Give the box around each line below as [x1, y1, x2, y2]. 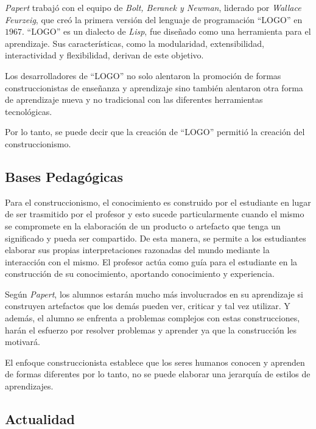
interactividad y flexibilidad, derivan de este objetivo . [5, 49, 204, 61]
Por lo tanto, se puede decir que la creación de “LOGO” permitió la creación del [5, 125, 305, 138]
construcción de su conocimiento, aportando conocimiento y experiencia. [5, 267, 275, 280]
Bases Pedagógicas [5, 167, 124, 186]
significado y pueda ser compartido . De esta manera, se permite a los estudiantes [5, 231, 306, 244]
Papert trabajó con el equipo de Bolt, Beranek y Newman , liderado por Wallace [5, 1, 301, 13]
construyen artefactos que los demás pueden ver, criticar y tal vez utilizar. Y [5, 299, 290, 312]
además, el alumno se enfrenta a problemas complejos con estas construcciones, [5, 312, 300, 324]
